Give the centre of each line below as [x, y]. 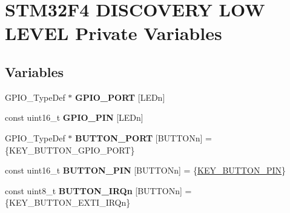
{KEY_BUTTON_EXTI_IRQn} [68, 202]
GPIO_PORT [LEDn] [120, 97]
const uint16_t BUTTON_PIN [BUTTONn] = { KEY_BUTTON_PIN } [146, 170]
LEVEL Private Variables [114, 33]
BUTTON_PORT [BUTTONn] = [143, 137]
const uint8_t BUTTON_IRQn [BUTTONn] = [98, 190]
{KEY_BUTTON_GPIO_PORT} [70, 150]
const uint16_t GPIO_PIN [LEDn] [74, 117]
